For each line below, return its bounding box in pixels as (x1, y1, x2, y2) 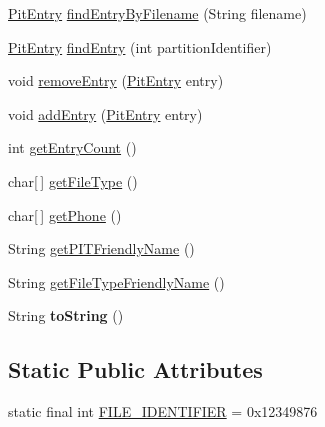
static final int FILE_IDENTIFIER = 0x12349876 (8, 401, 318, 422)
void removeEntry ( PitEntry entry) (8, 70, 224, 91)
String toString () (8, 305, 124, 326)
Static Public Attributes (8, 354, 263, 385)
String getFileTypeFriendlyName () (8, 271, 225, 292)
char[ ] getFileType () (8, 170, 138, 191)
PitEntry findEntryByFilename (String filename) (8, 3, 307, 23)
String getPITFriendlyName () (8, 238, 195, 259)
